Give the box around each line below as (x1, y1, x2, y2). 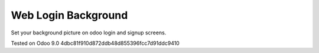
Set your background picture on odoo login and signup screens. (11, 29, 167, 36)
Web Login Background (11, 9, 128, 22)
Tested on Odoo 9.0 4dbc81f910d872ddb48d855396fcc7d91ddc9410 (11, 40, 180, 47)
